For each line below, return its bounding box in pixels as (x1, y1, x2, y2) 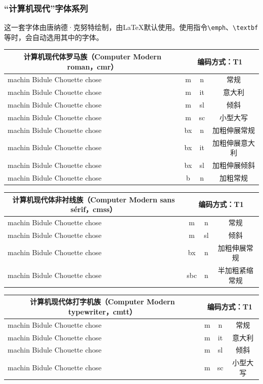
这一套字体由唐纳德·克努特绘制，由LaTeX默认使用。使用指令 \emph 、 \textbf (4, 22, 258, 32)
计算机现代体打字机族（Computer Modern (30, 296, 175, 307)
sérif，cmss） (70, 204, 117, 215)
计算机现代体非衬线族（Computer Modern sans (12, 194, 175, 204)
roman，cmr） (67, 61, 118, 72)
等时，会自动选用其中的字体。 (4, 31, 103, 42)
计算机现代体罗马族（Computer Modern (23, 51, 161, 61)
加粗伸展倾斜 (212, 160, 255, 170)
